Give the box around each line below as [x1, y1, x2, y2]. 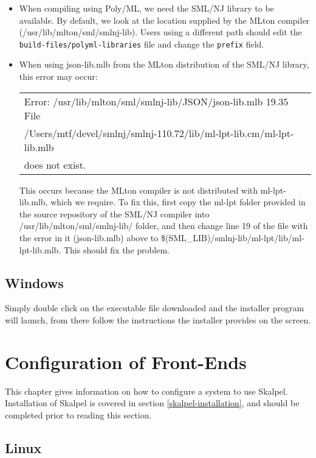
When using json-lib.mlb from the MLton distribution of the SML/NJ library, [19, 58, 309, 71]
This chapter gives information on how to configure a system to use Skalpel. [5, 384, 288, 397]
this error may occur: [19, 70, 98, 83]
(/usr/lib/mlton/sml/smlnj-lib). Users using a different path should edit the [19, 26, 302, 38]
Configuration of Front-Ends [5, 349, 247, 374]
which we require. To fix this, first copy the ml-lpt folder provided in [50, 196, 306, 208]
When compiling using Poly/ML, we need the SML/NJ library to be [19, 2, 274, 14]
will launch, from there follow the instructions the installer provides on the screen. [5, 313, 311, 326]
